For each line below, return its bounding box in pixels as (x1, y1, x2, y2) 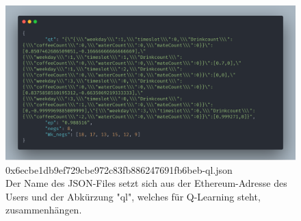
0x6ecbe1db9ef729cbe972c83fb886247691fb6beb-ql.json (5, 162, 233, 177)
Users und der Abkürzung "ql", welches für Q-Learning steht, (5, 189, 261, 203)
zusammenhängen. (5, 203, 82, 217)
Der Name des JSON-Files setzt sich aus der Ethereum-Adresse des (5, 176, 287, 190)
